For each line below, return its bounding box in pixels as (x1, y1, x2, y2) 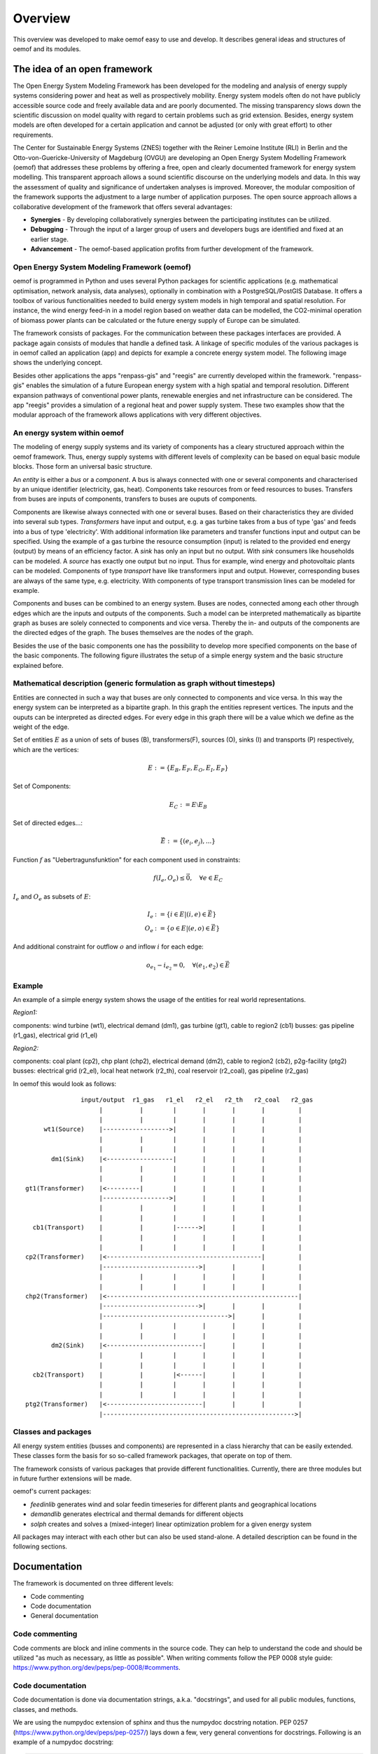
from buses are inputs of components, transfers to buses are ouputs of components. (13, 495, 257, 503)
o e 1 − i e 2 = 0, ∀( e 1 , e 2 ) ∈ (146, 961, 224, 972)
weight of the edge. (13, 723, 70, 731)
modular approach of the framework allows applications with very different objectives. (13, 410, 262, 419)
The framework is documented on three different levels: (13, 1579, 174, 1588)
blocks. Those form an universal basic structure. (13, 462, 153, 471)
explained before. (13, 661, 64, 669)
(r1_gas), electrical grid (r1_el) (13, 1031, 98, 1040)
